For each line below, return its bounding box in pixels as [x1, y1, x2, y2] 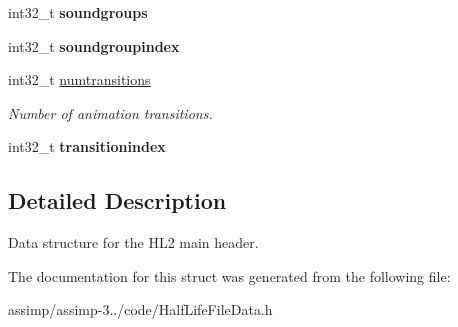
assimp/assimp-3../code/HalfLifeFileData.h [8, 299, 273, 320]
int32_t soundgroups [8, 2, 148, 22]
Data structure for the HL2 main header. [8, 232, 259, 253]
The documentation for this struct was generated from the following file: [8, 265, 451, 286]
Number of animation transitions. [8, 102, 213, 123]
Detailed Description [8, 185, 227, 216]
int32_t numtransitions [8, 69, 151, 90]
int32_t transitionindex [8, 136, 166, 157]
